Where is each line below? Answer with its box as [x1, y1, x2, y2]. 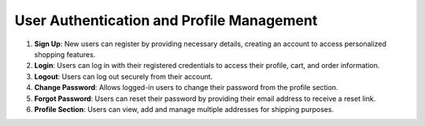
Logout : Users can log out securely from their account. [34, 71, 213, 81]
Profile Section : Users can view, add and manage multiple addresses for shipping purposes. [34, 104, 334, 113]
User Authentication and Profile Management [14, 12, 318, 29]
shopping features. [34, 49, 96, 59]
